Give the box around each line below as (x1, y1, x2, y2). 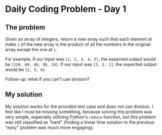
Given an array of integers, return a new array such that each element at (5, 36, 152, 42)
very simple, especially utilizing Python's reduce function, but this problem (5, 114, 156, 120)
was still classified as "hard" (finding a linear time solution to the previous (5, 119, 155, 125)
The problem (5, 23, 45, 32)
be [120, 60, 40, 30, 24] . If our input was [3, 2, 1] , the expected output (5, 62, 157, 67)
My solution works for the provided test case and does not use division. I (5, 103, 153, 109)
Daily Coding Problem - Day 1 (5, 3, 126, 15)
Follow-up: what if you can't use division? (5, 76, 90, 82)
